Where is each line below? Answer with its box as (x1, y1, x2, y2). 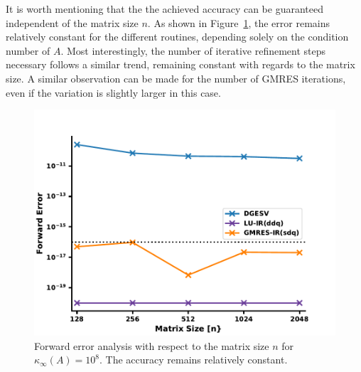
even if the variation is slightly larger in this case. (6, 85, 221, 100)
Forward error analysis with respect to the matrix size (34, 338, 269, 353)
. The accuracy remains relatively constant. (99, 352, 288, 367)
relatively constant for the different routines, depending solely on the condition (6, 29, 349, 44)
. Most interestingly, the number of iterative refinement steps (60, 43, 326, 58)
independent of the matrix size (6, 15, 139, 30)
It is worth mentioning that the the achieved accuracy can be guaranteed (6, 1, 324, 16)
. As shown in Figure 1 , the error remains (147, 15, 330, 30)
